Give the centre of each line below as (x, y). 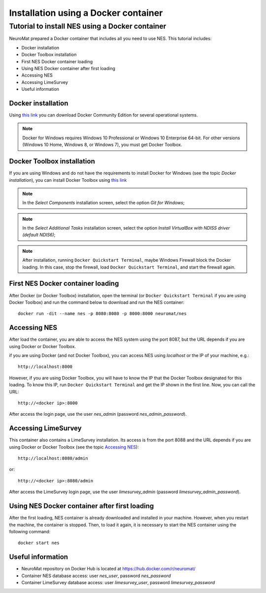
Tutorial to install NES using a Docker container (88, 26)
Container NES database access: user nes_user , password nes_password (96, 576)
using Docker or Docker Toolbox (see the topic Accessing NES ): (74, 447)
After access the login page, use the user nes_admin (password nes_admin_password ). (98, 414)
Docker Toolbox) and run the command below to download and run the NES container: (97, 302)
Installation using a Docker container (86, 13)
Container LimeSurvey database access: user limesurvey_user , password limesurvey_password (118, 582)
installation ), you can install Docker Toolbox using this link (68, 180)
